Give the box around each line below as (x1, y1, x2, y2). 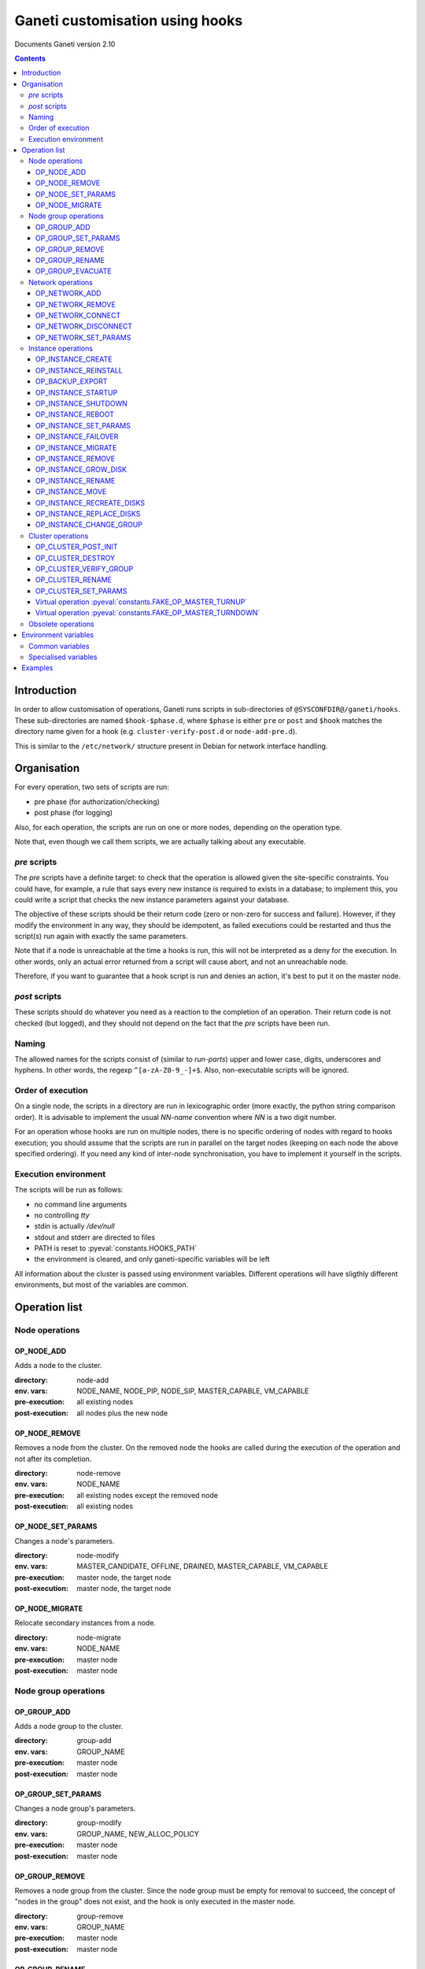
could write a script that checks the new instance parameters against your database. (14, 895, 290, 904)
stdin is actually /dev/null (34, 1222, 115, 1231)
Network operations (28, 277, 94, 287)
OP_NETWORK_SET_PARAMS (35, 332, 131, 342)
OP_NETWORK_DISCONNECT (35, 321, 133, 331)
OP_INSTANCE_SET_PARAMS (35, 421, 131, 430)
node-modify (76, 1550, 120, 1559)
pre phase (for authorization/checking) (34, 796, 161, 807)
